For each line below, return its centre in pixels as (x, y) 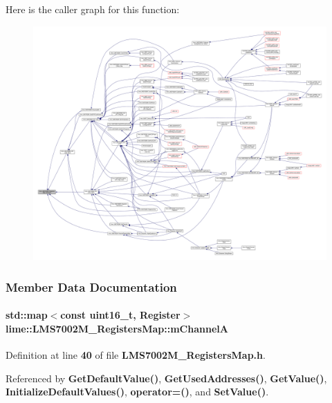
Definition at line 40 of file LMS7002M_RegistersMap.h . (136, 355)
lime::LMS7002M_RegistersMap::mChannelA (117, 328)
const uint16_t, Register (120, 315)
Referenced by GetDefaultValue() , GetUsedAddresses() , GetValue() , (166, 378)
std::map (27, 315)
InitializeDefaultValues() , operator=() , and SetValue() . (137, 392)
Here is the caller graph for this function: (93, 9)
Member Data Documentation (91, 287)
